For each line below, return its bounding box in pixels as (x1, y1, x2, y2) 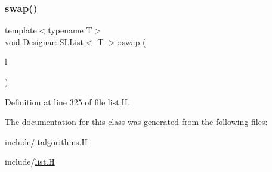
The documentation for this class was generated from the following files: (5, 115, 268, 128)
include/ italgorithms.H (5, 135, 88, 148)
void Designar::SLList (5, 35, 84, 48)
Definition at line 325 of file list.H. (5, 95, 130, 108)
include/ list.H (5, 155, 55, 168)
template (5, 24, 37, 36)
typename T (48, 24, 92, 36)
